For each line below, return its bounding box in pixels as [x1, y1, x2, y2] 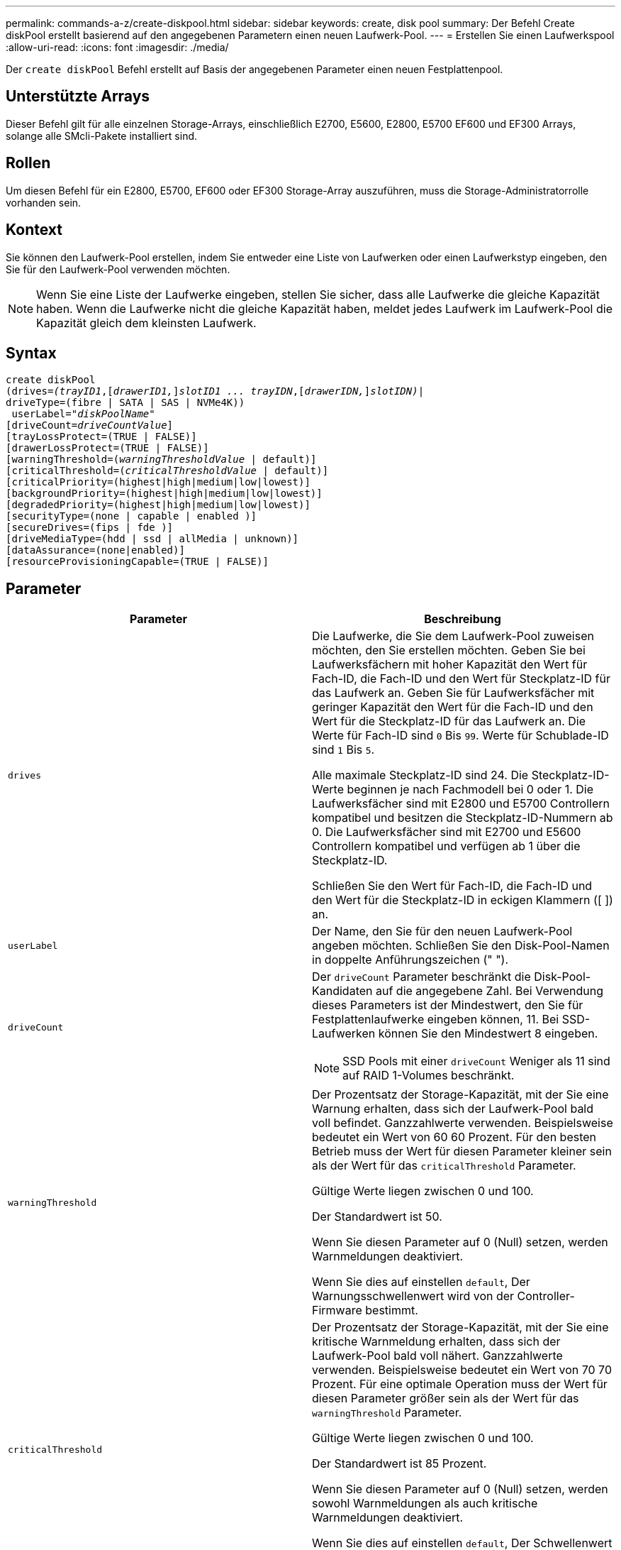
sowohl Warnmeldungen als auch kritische [312, 1496, 538, 1511]
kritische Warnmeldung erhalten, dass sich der [312, 1334, 561, 1349]
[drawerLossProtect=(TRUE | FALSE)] [6, 442, 209, 454]
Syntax [6, 343, 57, 362]
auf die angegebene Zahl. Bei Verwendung [376, 984, 603, 999]
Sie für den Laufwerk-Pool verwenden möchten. [6, 263, 230, 275]
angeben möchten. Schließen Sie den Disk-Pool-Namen [312, 938, 610, 953]
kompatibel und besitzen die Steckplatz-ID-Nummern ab [312, 810, 613, 825]
